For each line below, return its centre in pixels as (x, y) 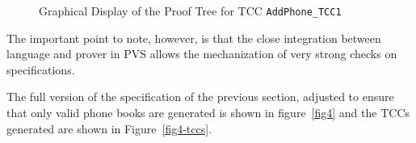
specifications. (41, 69)
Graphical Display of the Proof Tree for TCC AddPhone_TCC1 (190, 11)
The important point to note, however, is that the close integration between (194, 38)
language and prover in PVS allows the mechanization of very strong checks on (202, 54)
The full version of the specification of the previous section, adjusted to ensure (200, 97)
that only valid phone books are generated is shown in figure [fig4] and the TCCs (208, 113)
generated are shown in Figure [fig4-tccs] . (109, 128)
